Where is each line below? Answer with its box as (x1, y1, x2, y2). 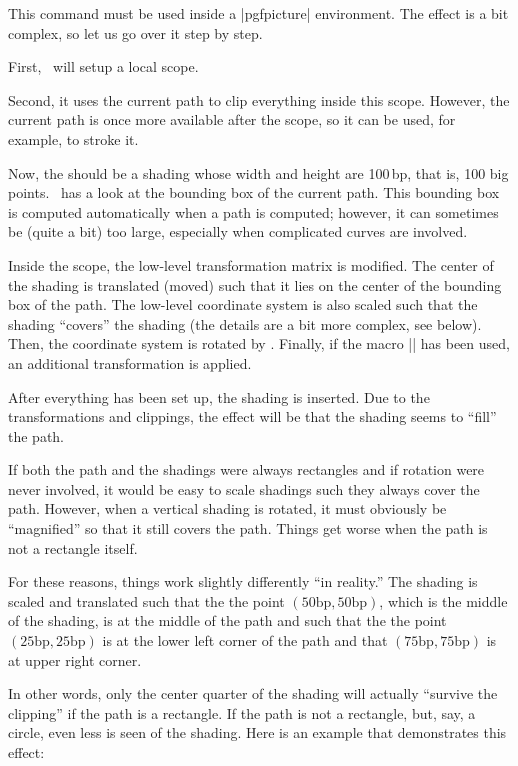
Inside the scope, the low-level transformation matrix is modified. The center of (8, 254, 494, 275)
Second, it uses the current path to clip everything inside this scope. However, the (8, 89, 510, 110)
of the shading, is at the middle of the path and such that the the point (8, 610, 447, 631)
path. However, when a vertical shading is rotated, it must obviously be (8, 498, 447, 519)
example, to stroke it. (8, 128, 139, 149)
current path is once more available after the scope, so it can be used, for (8, 109, 456, 130)
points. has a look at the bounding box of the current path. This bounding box (8, 182, 500, 203)
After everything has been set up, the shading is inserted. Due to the (8, 386, 430, 407)
